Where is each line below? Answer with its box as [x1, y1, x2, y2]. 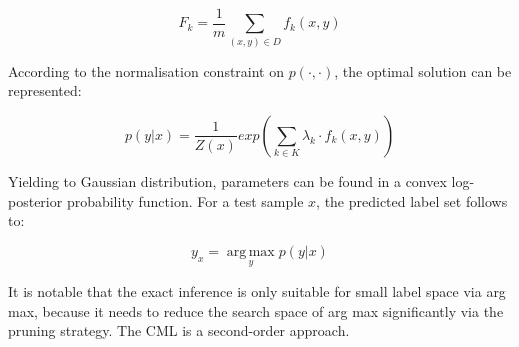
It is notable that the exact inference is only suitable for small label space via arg [8, 280, 506, 301]
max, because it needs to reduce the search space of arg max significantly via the [8, 300, 504, 321]
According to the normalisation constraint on [8, 60, 285, 81]
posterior [8, 190, 63, 211]
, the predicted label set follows [316, 190, 508, 211]
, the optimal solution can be [334, 60, 512, 81]
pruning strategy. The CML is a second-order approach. [8, 320, 350, 341]
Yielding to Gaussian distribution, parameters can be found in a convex [8, 170, 447, 191]
